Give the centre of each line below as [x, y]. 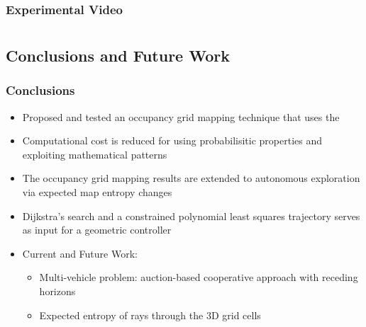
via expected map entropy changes [97, 192]
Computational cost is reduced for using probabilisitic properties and [172, 140]
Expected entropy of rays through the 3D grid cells [150, 315]
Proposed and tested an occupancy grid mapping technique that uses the [181, 116]
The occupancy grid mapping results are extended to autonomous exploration [191, 178]
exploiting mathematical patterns [95, 154]
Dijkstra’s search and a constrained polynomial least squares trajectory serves [191, 216]
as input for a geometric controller [97, 230]
